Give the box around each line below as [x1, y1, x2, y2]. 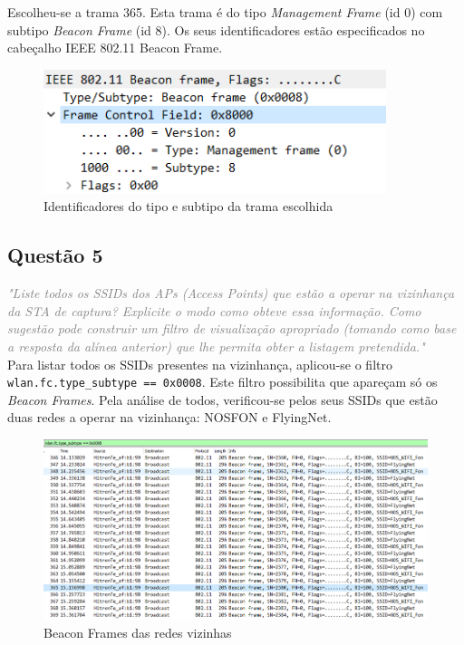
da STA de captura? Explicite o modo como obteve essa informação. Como [7, 301, 421, 320]
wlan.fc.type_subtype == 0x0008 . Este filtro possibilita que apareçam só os [7, 372, 438, 391]
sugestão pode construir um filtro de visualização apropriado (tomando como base [7, 319, 457, 338]
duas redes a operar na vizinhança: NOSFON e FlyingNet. [7, 408, 332, 427]
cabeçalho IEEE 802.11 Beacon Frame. [7, 38, 223, 57]
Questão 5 [7, 241, 103, 269]
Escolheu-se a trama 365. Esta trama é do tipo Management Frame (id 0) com [7, 3, 443, 21]
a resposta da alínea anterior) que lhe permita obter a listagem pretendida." [7, 336, 425, 355]
